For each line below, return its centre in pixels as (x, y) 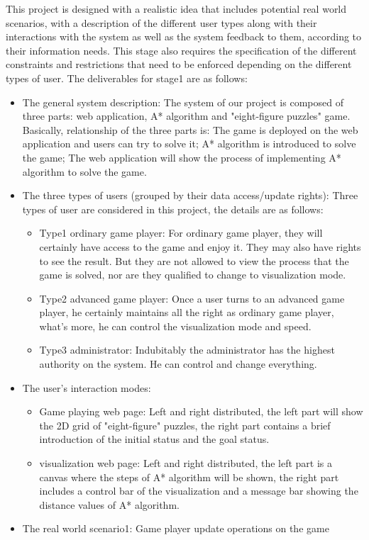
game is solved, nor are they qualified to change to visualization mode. (193, 275)
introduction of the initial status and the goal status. (154, 439)
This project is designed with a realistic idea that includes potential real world (176, 9)
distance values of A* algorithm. (109, 504)
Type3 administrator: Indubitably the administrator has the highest (187, 350)
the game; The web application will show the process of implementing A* (182, 157)
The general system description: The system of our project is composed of (183, 102)
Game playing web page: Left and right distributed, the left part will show (201, 411)
